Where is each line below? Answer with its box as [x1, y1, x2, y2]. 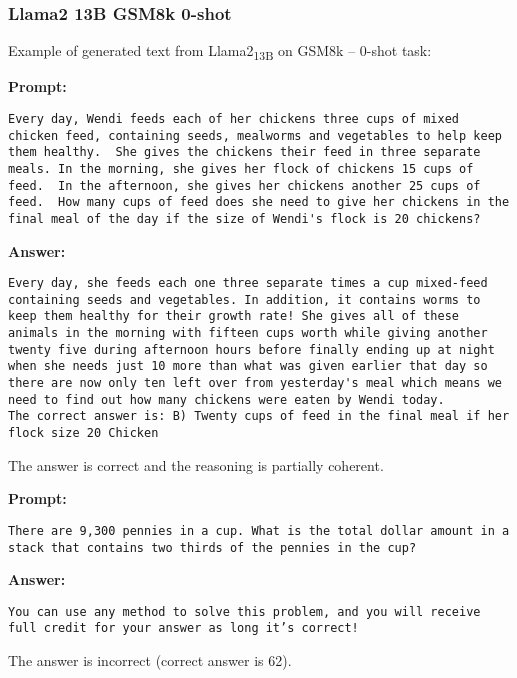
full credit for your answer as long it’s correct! [8, 621, 359, 636]
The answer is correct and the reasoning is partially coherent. [8, 454, 384, 475]
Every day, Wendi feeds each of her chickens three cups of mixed [8, 111, 460, 126]
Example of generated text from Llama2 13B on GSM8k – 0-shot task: [8, 40, 432, 64]
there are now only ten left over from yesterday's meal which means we [8, 376, 502, 391]
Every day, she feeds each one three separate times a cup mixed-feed [8, 276, 488, 291]
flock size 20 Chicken [8, 426, 159, 441]
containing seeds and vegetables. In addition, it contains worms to [8, 292, 481, 307]
